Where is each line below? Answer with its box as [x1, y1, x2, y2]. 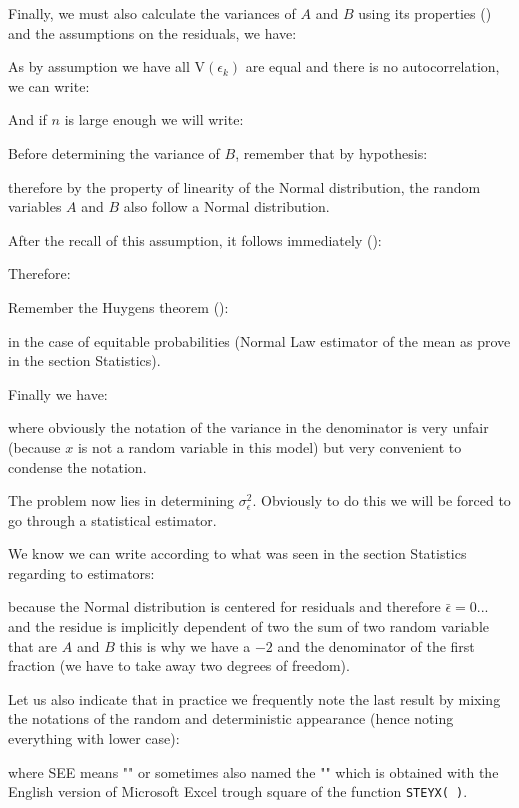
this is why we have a [119, 635, 251, 656]
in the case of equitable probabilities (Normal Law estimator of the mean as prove [8, 330, 511, 351]
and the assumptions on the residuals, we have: [8, 22, 297, 43]
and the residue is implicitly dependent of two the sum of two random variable [8, 616, 490, 637]
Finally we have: [8, 383, 108, 404]
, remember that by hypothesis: [235, 142, 428, 163]
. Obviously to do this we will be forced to [252, 490, 511, 511]
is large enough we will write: [64, 109, 244, 130]
